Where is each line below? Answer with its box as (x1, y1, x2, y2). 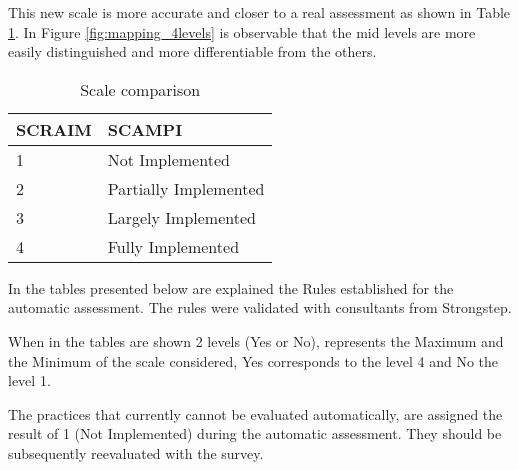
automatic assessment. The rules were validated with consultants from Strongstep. (8, 297, 512, 318)
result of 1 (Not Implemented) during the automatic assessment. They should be (8, 423, 502, 444)
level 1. (8, 370, 51, 391)
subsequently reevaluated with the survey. (8, 442, 264, 463)
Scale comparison (80, 77, 201, 101)
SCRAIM (16, 117, 92, 141)
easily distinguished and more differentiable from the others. (8, 41, 377, 62)
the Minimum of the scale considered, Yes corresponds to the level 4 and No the (8, 350, 499, 371)
